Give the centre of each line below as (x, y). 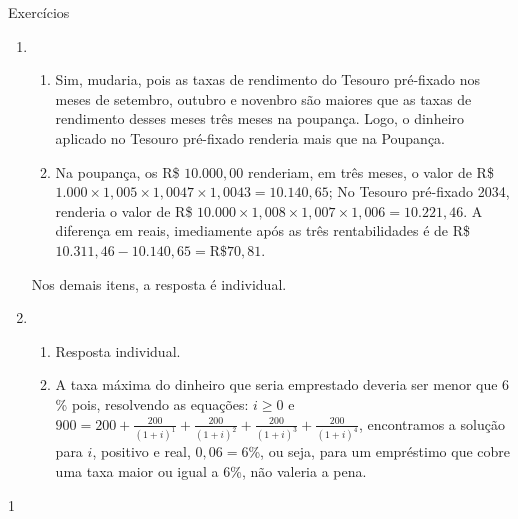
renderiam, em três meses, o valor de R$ (371, 171)
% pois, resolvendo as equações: (152, 403)
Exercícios (39, 12)
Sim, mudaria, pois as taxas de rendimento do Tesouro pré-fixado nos (268, 79)
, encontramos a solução (431, 423)
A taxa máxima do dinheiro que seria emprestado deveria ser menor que (276, 384)
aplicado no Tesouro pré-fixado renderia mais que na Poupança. (250, 137)
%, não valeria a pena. (298, 470)
